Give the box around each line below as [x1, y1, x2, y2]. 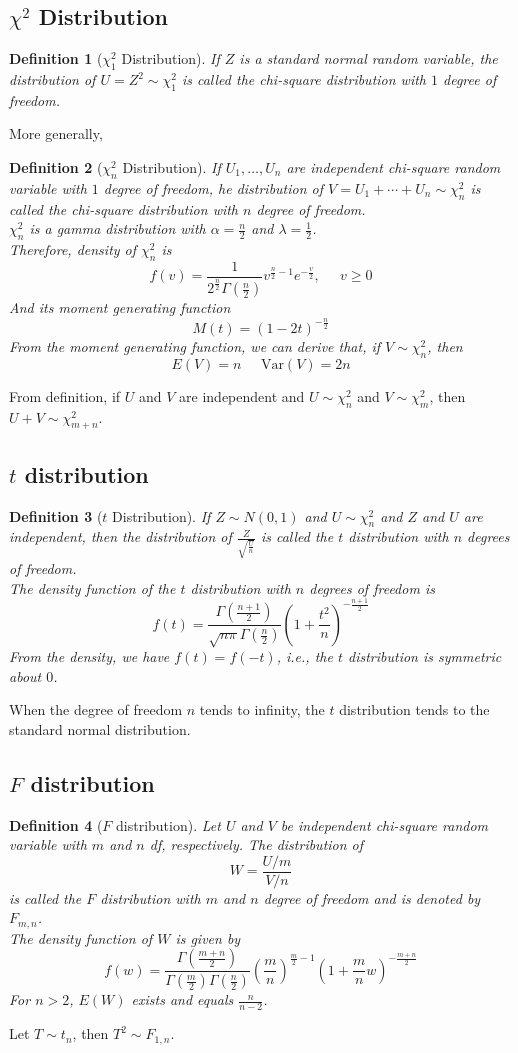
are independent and [179, 385, 305, 406]
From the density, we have [9, 645, 170, 666]
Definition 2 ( [9, 156, 103, 177]
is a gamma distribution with [29, 218, 206, 239]
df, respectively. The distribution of [149, 834, 364, 855]
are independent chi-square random [286, 156, 501, 177]
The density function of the [9, 577, 176, 598]
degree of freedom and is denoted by [263, 887, 481, 908]
